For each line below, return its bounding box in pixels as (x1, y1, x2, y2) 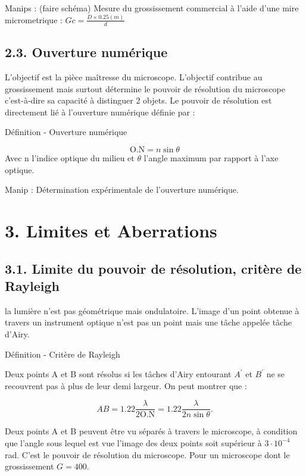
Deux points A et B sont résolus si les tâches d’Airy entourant (5, 368, 232, 380)
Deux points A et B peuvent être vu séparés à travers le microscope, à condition (5, 425, 298, 437)
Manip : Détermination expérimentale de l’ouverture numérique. (5, 183, 239, 196)
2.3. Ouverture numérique (5, 43, 168, 61)
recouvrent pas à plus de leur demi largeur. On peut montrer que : (5, 379, 247, 392)
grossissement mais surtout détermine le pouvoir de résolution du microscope (5, 82, 285, 95)
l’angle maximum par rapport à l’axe (143, 151, 279, 164)
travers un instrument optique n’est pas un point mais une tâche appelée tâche (5, 316, 292, 328)
